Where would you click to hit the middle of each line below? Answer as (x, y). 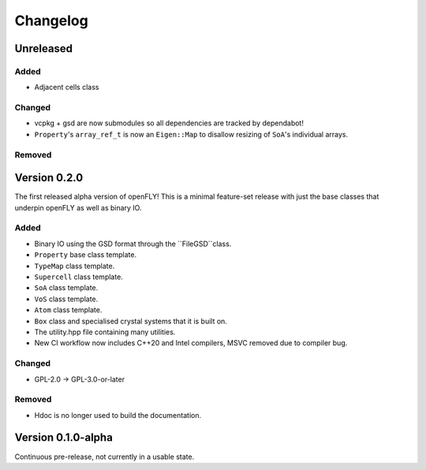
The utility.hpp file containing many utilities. (105, 332)
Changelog (51, 21)
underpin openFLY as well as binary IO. (78, 207)
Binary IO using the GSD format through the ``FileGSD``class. (133, 244)
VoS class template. (66, 299)
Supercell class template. (79, 277)
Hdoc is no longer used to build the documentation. (118, 415)
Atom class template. (68, 310)
